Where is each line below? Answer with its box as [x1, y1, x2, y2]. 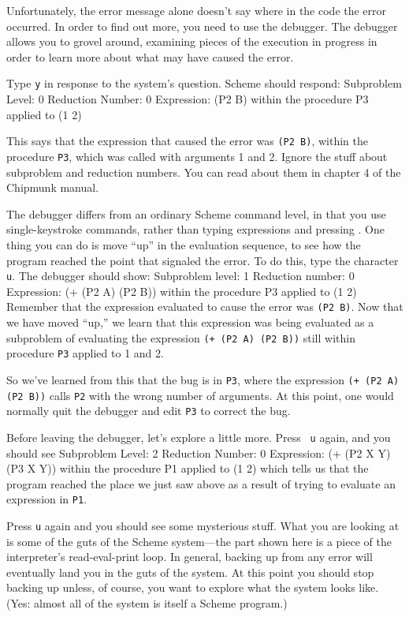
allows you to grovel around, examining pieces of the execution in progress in [6, 33, 377, 50]
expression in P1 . [6, 491, 87, 507]
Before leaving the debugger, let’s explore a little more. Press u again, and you [6, 428, 391, 445]
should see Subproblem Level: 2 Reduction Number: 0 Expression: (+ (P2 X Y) [6, 444, 391, 461]
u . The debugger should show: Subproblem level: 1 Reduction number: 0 [6, 267, 355, 284]
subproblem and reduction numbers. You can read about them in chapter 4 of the [6, 163, 401, 180]
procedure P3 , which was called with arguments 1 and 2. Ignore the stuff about [6, 148, 388, 164]
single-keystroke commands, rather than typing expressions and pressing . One [6, 221, 385, 237]
